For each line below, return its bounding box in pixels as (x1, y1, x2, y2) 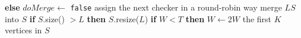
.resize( (113, 12, 140, 25)
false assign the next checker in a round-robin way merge (70, 1, 282, 13)
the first (242, 12, 272, 25)
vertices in (5, 24, 42, 36)
